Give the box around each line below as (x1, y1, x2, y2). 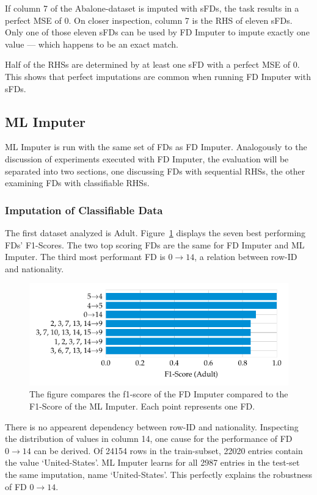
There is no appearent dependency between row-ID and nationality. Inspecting (5, 420, 299, 433)
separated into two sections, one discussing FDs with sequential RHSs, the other (5, 164, 305, 177)
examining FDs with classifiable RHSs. (5, 176, 150, 189)
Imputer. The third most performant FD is (5, 250, 166, 263)
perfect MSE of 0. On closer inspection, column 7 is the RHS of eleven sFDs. (5, 13, 293, 26)
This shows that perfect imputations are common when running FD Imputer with (5, 70, 311, 82)
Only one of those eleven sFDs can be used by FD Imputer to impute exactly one (5, 26, 310, 38)
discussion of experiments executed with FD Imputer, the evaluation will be (5, 152, 289, 165)
